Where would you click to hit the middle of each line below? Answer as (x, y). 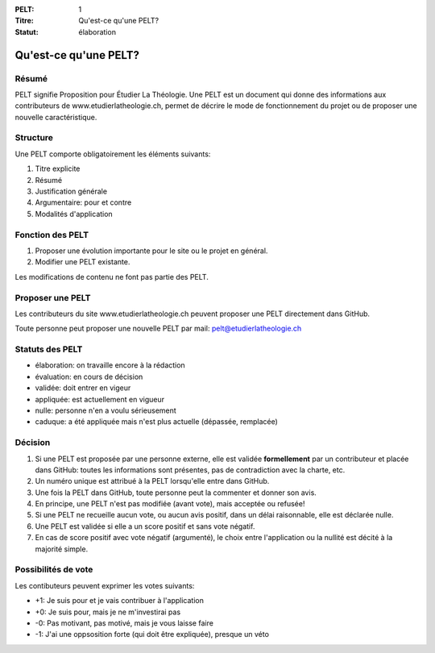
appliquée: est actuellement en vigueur (100, 399)
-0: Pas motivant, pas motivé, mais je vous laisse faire (124, 623)
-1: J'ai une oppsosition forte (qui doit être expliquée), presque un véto (152, 634)
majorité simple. (62, 549)
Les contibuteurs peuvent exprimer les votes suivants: (105, 585)
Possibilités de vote (54, 570)
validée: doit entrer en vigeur (83, 388)
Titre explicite (58, 168)
